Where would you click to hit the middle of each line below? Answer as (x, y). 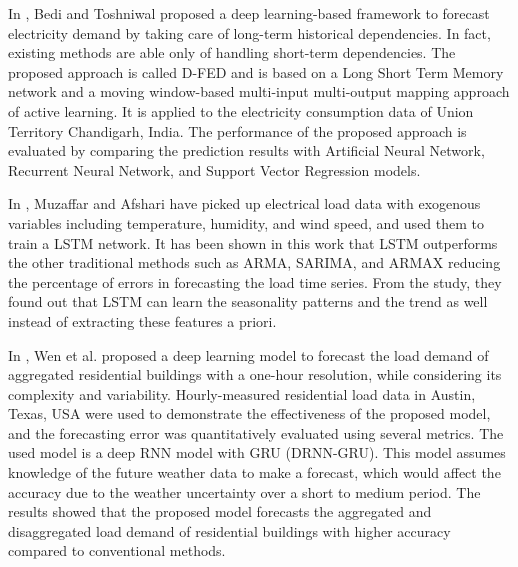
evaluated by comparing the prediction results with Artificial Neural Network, (246, 150)
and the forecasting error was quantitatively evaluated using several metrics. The (256, 432)
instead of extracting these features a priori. (142, 320)
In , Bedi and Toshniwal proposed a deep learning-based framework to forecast (249, 13)
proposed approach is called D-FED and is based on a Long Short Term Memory (256, 71)
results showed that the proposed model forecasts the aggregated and (220, 511)
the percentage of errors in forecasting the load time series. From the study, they (255, 281)
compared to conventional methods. (117, 550)
